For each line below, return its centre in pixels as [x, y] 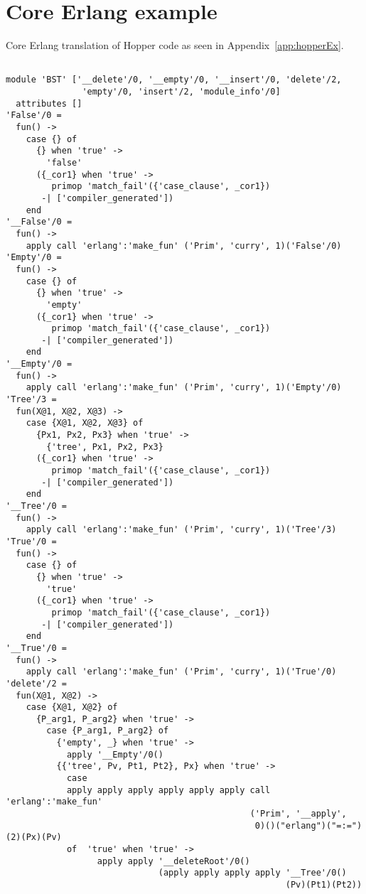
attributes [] [49, 103]
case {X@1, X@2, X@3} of [85, 423]
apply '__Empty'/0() [115, 754]
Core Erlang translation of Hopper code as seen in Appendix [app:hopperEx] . [175, 45]
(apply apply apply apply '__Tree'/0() [252, 873]
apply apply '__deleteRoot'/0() [173, 861]
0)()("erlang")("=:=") [308, 825]
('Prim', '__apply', [298, 814]
